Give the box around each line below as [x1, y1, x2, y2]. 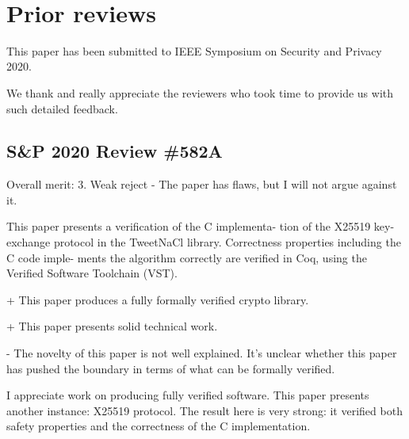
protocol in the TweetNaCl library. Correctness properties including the [53, 234, 401, 250]
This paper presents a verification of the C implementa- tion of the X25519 [6, 218, 371, 235]
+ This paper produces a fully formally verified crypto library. [6, 291, 309, 307]
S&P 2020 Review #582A [6, 139, 223, 163]
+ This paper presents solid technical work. [6, 318, 218, 334]
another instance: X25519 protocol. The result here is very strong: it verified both [6, 402, 403, 418]
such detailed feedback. [6, 100, 118, 116]
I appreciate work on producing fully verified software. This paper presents [6, 387, 369, 403]
